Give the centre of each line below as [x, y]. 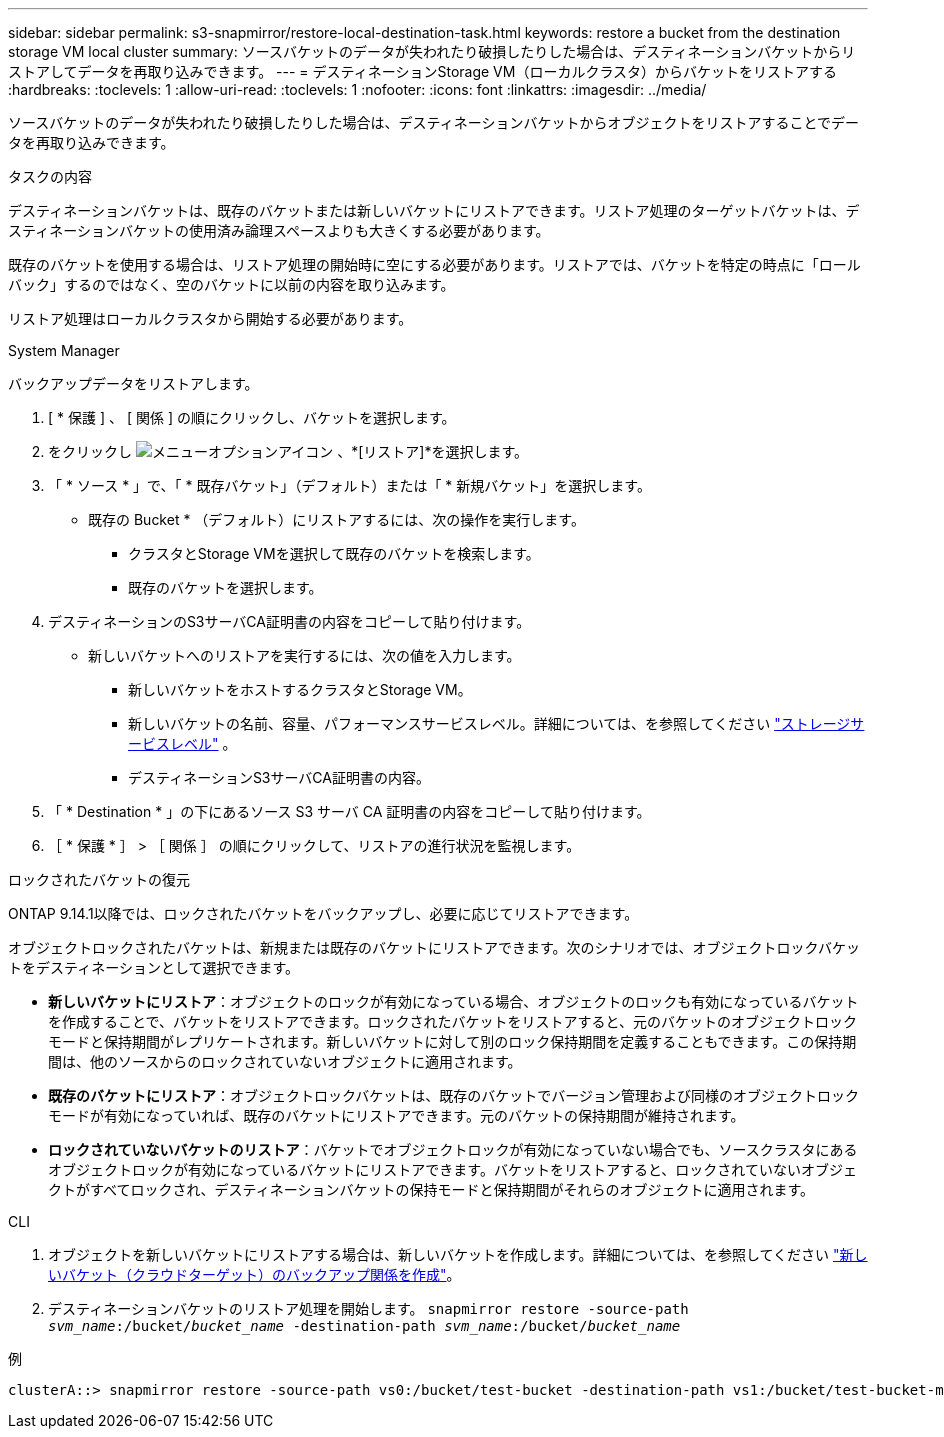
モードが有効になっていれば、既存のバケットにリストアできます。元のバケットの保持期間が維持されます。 [396, 1115]
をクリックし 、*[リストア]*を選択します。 [288, 451]
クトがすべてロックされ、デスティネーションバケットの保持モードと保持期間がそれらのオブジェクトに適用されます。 [431, 1189]
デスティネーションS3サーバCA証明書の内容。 [279, 777]
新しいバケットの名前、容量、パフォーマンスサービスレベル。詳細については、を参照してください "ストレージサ [496, 723]
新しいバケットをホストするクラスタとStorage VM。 [300, 689]
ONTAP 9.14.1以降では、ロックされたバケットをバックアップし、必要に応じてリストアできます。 [323, 913]
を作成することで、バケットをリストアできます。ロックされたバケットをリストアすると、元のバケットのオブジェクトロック [453, 1021]
